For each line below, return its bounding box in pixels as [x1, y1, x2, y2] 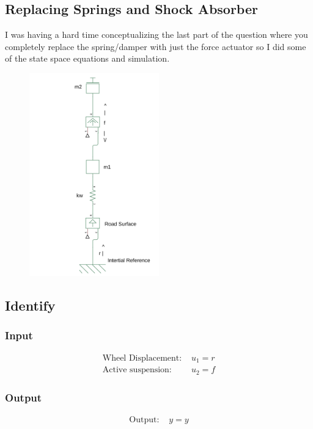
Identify [5, 296, 56, 315]
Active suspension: [102, 366, 172, 375]
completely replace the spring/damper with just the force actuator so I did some [5, 40, 306, 52]
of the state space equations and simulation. [5, 52, 170, 65]
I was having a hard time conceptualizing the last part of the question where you [5, 28, 308, 41]
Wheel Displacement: [102, 353, 182, 362]
